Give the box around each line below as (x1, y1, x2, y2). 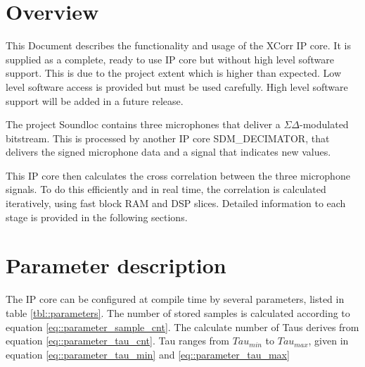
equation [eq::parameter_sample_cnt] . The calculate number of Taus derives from (6, 319, 359, 334)
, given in (308, 333, 349, 348)
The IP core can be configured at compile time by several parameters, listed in (6, 292, 345, 306)
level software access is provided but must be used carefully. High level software (6, 79, 348, 94)
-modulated (300, 117, 349, 132)
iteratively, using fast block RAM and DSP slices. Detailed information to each (6, 196, 346, 211)
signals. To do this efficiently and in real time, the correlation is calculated (6, 182, 326, 197)
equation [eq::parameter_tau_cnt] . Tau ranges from (6, 333, 229, 348)
